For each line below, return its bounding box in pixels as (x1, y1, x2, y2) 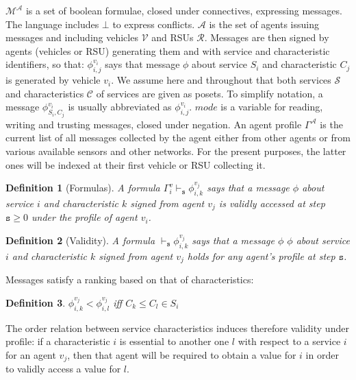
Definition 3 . (5, 295, 66, 309)
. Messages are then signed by (204, 30, 329, 45)
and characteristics (5, 86, 84, 100)
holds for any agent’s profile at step (187, 248, 335, 263)
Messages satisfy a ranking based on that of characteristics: (5, 272, 254, 287)
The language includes (5, 16, 99, 31)
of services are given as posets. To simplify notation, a (96, 86, 323, 100)
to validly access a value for (5, 361, 121, 376)
